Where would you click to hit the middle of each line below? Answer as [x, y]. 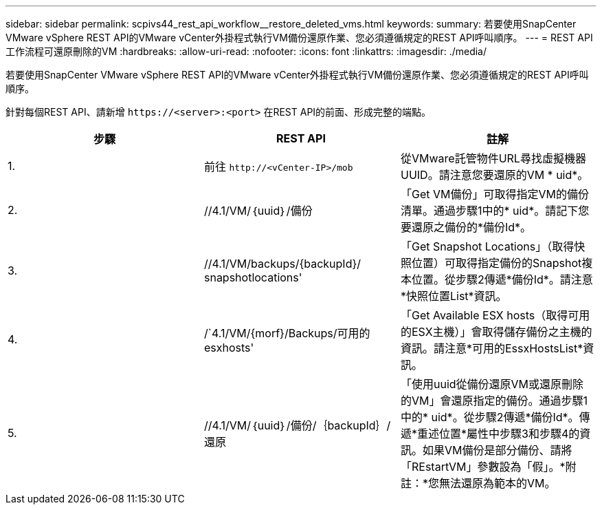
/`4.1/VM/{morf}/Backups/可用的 [287, 333]
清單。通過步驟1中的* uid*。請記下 [489, 211]
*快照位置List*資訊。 [454, 296]
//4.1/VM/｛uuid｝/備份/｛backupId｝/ [297, 425]
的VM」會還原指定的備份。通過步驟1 [494, 401]
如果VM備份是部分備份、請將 [497, 450]
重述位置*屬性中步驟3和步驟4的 [498, 434]
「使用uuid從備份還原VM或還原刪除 [492, 384]
